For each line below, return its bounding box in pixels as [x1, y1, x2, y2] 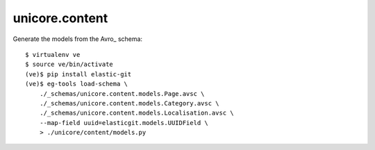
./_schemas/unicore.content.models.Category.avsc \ [39, 99, 219, 107]
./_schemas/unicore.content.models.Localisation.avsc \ [39, 109, 234, 117]
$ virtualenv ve [25, 51, 81, 58]
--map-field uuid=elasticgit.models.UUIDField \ [39, 119, 208, 126]
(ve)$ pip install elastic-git [25, 70, 132, 78]
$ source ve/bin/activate [25, 60, 114, 69]
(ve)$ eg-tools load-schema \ [25, 80, 128, 88]
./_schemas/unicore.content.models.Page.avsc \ [39, 90, 205, 97]
